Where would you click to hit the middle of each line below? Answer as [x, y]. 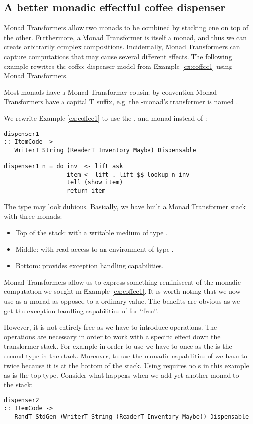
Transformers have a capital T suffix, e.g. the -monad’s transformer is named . [121, 101]
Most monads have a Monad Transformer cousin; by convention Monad [111, 92]
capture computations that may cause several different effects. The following [118, 56]
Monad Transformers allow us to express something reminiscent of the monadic [122, 281]
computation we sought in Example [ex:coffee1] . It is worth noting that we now [122, 291]
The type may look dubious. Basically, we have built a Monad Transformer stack [125, 206]
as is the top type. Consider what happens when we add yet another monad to [122, 375]
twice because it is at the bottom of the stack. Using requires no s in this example [126, 365]
